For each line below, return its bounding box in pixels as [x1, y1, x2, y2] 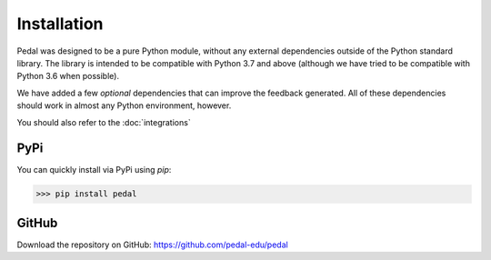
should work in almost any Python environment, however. [16, 100, 232, 111]
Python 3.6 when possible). [16, 71, 120, 82]
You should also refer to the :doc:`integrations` [16, 116, 191, 127]
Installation [16, 14, 104, 34]
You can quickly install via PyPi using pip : [16, 165, 172, 175]
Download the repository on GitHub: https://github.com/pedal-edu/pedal [16, 239, 288, 250]
